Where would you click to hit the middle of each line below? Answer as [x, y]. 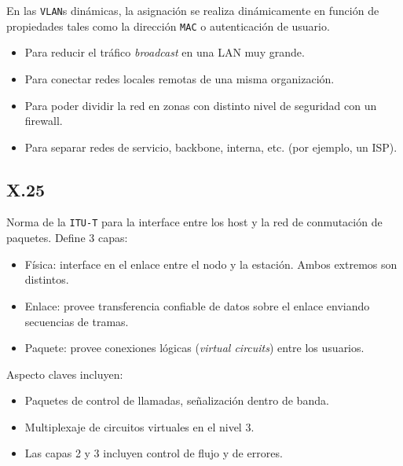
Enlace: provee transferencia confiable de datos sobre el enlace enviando [197, 305]
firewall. [44, 121]
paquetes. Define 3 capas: [67, 238]
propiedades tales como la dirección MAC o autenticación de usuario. [168, 26]
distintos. [47, 279]
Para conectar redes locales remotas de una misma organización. [180, 78]
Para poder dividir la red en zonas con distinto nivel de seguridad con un [201, 105]
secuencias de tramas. [77, 321]
